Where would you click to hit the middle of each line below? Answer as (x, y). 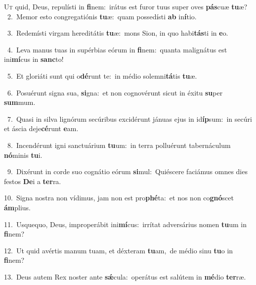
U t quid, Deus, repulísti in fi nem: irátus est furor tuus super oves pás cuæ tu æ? (126, 6)
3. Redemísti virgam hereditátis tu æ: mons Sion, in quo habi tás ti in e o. (118, 33)
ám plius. (18, 207)
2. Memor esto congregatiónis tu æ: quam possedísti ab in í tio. (102, 16)
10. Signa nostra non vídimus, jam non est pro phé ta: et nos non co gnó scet (119, 198)
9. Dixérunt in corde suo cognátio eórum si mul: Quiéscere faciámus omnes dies (127, 171)
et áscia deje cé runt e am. (41, 128)
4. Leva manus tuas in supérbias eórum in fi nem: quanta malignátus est (117, 49)
